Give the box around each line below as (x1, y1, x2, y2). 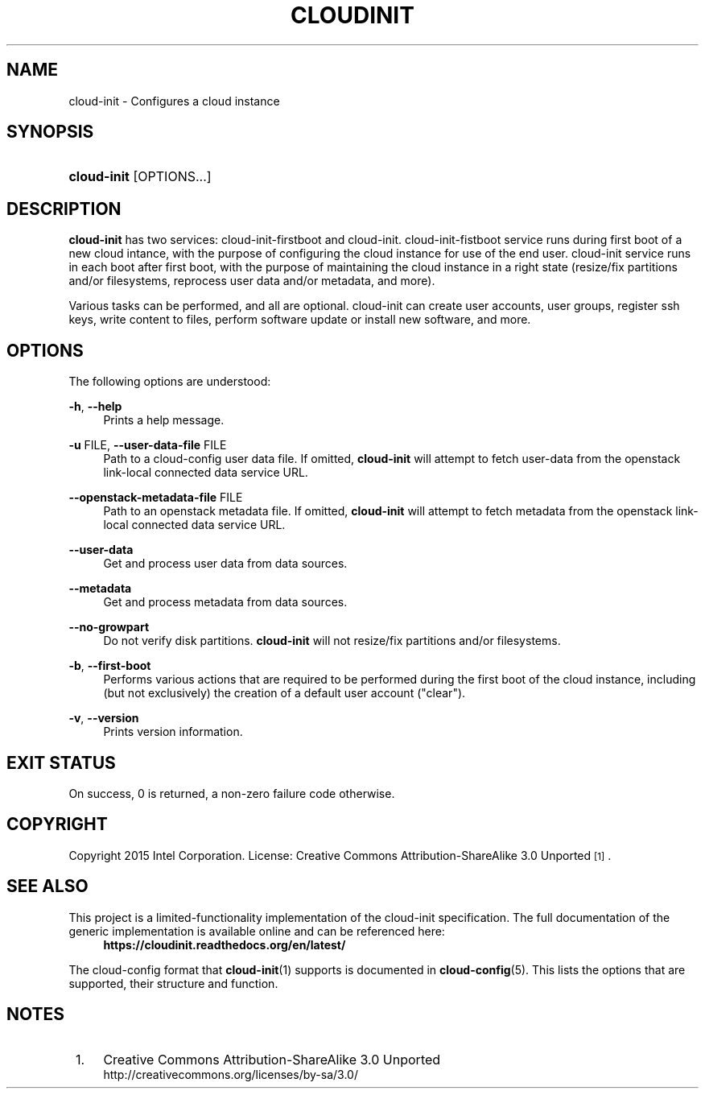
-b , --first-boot (68, 659, 151, 673)
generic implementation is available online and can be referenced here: (68, 924, 445, 938)
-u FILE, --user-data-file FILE (68, 438, 227, 452)
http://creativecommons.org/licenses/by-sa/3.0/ (103, 1067, 358, 1081)
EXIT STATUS (6, 752, 116, 773)
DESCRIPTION (6, 198, 122, 219)
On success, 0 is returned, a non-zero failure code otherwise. (68, 786, 395, 800)
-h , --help (68, 399, 122, 414)
